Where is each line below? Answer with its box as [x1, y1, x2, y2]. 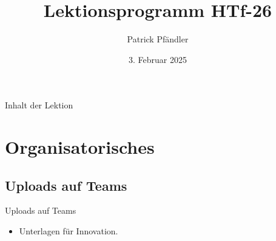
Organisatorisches [5, 134, 155, 159]
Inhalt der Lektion [5, 99, 73, 111]
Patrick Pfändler [127, 33, 189, 45]
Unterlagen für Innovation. [19, 225, 118, 237]
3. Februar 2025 [129, 53, 187, 65]
